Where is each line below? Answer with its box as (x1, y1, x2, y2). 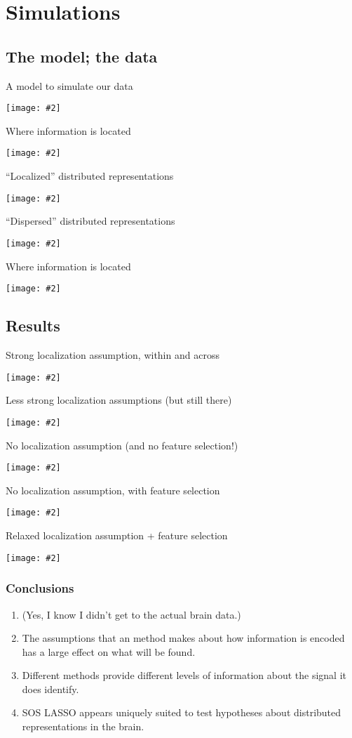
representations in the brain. (22, 719, 144, 734)
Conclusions (6, 579, 74, 597)
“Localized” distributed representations (6, 169, 174, 183)
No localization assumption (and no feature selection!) (6, 437, 238, 452)
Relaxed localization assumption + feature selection (6, 528, 228, 543)
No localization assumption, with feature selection (6, 482, 220, 497)
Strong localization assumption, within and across (6, 348, 219, 362)
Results (6, 315, 60, 336)
